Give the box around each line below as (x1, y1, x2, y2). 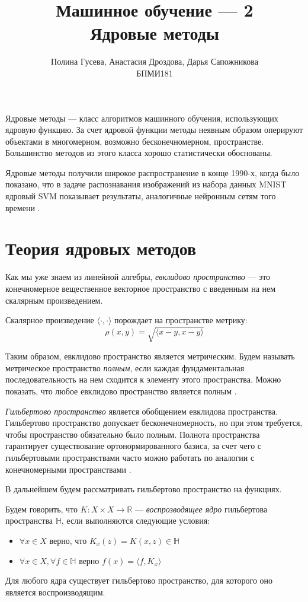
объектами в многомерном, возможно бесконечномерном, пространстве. (5, 135, 264, 147)
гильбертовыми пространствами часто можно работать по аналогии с (5, 451, 255, 464)
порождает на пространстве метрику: (114, 314, 248, 326)
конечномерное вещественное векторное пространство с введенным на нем (5, 282, 276, 294)
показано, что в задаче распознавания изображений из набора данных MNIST (5, 178, 287, 190)
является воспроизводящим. (5, 585, 105, 598)
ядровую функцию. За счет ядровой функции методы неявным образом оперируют (5, 123, 303, 136)
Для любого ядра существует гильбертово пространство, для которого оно (5, 574, 273, 587)
